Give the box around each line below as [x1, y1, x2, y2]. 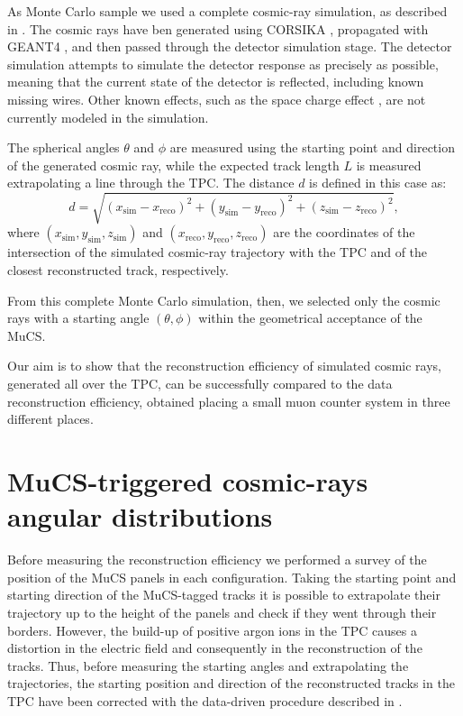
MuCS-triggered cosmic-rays [7, 463, 368, 500]
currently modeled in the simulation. [7, 107, 209, 126]
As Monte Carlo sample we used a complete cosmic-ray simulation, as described [7, 2, 448, 20]
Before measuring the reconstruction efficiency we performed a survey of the [7, 550, 427, 569]
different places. [7, 409, 94, 428]
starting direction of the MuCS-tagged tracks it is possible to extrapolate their [7, 585, 440, 604]
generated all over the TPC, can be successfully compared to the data [7, 374, 393, 393]
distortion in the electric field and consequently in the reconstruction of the [7, 638, 422, 657]
